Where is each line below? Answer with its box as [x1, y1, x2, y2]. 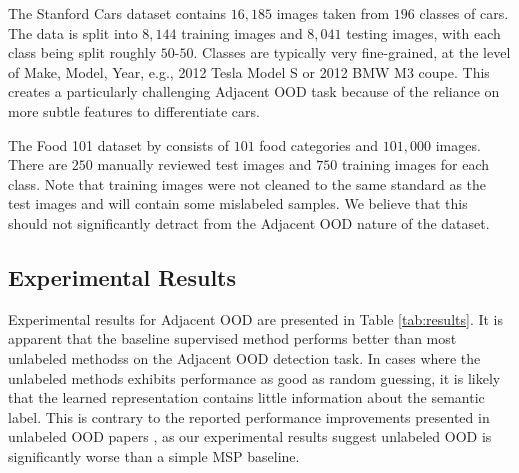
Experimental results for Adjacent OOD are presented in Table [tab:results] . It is [8, 308, 503, 329]
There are [8, 154, 68, 175]
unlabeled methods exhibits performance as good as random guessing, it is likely [8, 367, 501, 388]
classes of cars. [419, 3, 509, 23]
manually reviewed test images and [97, 154, 312, 175]
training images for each [341, 154, 490, 175]
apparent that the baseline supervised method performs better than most [8, 328, 457, 349]
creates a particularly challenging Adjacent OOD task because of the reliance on [8, 81, 500, 102]
